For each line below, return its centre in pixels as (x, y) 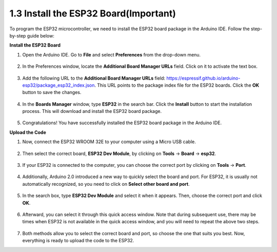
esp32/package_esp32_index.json (58, 85)
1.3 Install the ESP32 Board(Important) (93, 13)
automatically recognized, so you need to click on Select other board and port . (106, 184)
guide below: (41, 35)
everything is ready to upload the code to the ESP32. (78, 241)
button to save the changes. (52, 92)
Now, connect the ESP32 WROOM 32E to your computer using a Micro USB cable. (109, 142)
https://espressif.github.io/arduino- (203, 78)
